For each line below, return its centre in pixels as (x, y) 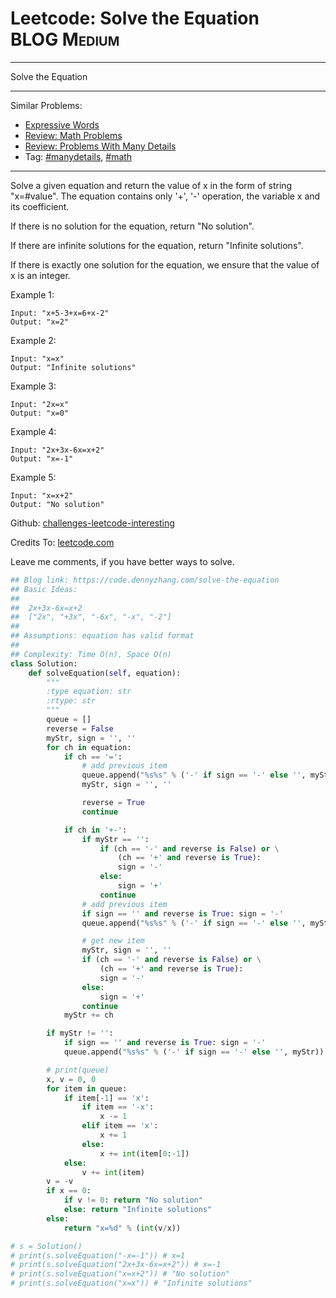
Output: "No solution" (57, 504)
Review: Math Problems (73, 135)
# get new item (113, 941)
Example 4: (33, 431)
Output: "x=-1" (42, 458)
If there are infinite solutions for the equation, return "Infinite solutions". (157, 245)
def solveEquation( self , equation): (105, 673)
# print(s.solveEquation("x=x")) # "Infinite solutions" (131, 1283)
